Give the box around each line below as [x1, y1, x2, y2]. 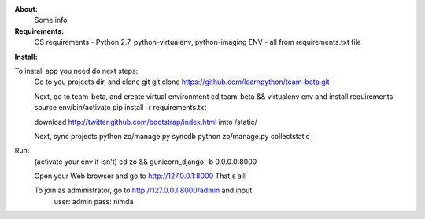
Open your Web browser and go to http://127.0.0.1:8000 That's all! [34, 171, 247, 181]
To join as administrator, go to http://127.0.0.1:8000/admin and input [34, 185, 253, 195]
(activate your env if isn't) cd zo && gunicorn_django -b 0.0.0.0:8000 [34, 157, 257, 166]
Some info [34, 16, 68, 25]
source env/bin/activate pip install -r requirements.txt [34, 103, 207, 112]
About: [14, 5, 39, 13]
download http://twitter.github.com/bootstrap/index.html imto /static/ [34, 117, 257, 126]
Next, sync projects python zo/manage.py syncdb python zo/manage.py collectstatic [34, 131, 310, 141]
